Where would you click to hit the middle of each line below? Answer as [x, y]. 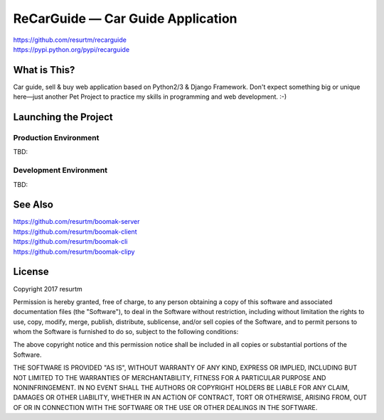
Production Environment [56, 138]
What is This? [44, 70]
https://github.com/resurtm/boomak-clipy [74, 252]
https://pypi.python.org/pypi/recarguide [71, 49]
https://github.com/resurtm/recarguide [70, 40]
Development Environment [60, 171]
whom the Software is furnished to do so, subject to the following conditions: [126, 332]
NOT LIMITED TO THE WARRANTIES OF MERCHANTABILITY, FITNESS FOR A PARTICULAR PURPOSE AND [170, 377]
